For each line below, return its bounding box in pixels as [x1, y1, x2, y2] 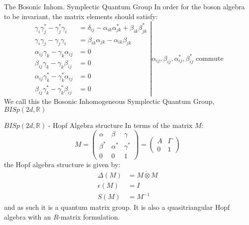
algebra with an [4, 211, 51, 222]
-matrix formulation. [58, 211, 120, 222]
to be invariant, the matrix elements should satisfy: [4, 11, 158, 21]
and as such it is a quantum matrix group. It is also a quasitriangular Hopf [4, 202, 230, 212]
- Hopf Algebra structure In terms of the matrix [48, 120, 193, 130]
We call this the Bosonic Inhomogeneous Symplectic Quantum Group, [4, 96, 215, 106]
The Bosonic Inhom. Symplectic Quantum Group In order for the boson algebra [4, 1, 245, 11]
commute [195, 55, 223, 62]
